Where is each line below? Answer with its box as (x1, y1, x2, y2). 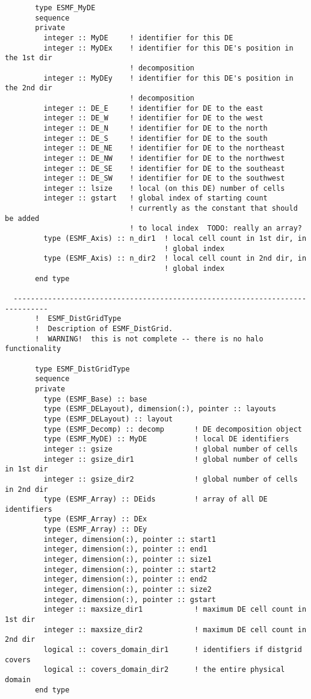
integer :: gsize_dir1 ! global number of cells (43, 455, 298, 464)
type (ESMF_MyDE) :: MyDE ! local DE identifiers (43, 435, 289, 444)
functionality (5, 344, 61, 353)
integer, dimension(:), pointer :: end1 (43, 545, 208, 554)
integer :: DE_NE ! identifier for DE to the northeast (43, 144, 285, 153)
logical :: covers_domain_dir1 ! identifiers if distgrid (43, 645, 302, 654)
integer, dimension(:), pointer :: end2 (43, 575, 208, 584)
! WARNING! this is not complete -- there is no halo (35, 334, 263, 343)
